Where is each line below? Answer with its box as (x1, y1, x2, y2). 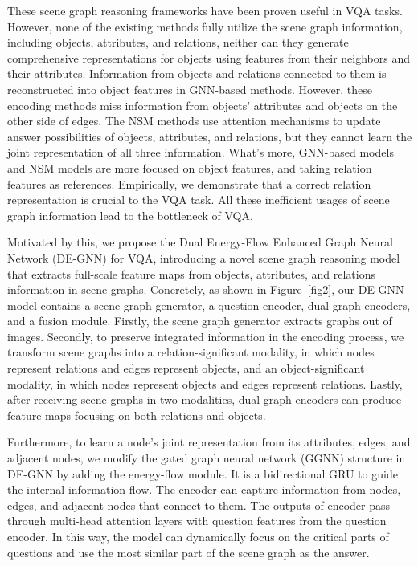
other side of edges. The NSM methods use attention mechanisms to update (7, 112, 381, 129)
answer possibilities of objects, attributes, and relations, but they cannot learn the (7, 128, 412, 145)
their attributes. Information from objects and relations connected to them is (7, 65, 387, 82)
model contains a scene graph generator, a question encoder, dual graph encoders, (7, 296, 411, 313)
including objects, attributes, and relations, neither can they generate (7, 34, 349, 51)
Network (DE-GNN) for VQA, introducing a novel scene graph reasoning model (7, 249, 400, 266)
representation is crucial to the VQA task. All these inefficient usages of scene (7, 191, 390, 208)
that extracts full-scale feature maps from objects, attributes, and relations (7, 265, 375, 282)
